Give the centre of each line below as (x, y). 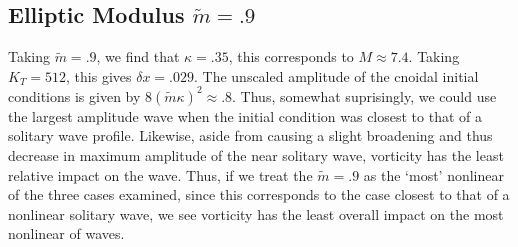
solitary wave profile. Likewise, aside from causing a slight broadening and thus (250, 135)
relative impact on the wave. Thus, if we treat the (160, 174)
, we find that (138, 56)
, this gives (99, 75)
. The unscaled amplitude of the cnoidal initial (336, 75)
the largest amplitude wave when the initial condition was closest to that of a (245, 115)
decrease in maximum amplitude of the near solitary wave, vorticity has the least (256, 155)
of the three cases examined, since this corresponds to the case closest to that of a (259, 194)
